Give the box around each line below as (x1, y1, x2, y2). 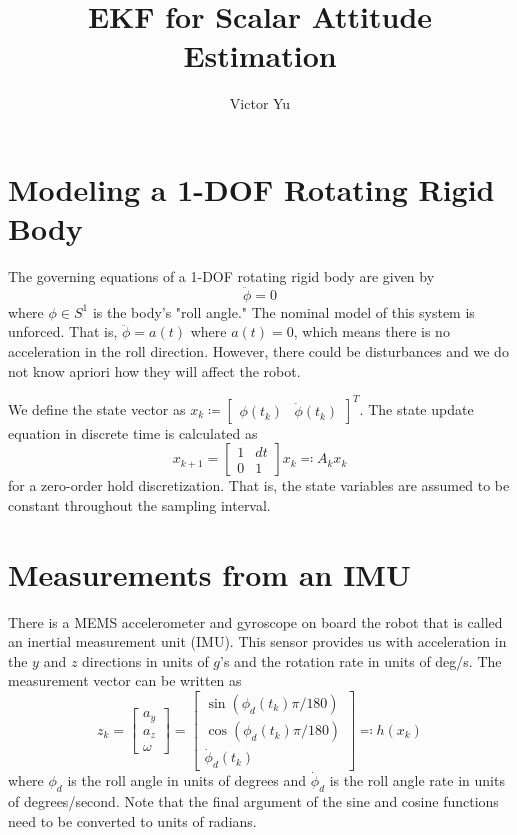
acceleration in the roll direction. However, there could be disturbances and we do (8, 341, 509, 362)
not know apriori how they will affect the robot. (8, 360, 301, 381)
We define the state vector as (8, 398, 186, 419)
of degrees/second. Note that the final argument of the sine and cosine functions (8, 790, 499, 811)
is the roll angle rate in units (329, 770, 505, 791)
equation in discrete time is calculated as (8, 422, 258, 443)
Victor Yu (229, 93, 291, 114)
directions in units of (82, 650, 209, 671)
